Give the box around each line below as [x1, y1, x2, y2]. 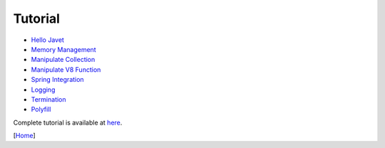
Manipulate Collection [31, 55, 96, 64]
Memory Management [31, 45, 96, 53]
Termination [31, 95, 67, 103]
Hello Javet [31, 36, 64, 44]
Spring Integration [31, 75, 85, 84]
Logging [31, 85, 56, 94]
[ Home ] [13, 132, 36, 140]
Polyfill [31, 105, 51, 114]
